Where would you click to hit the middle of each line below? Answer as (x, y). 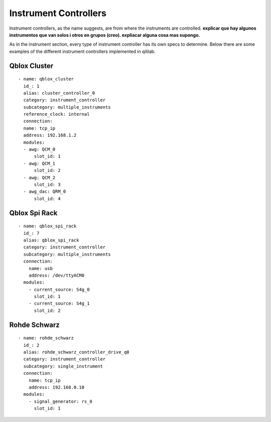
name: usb (40, 268)
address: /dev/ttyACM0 (56, 275)
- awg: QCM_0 (39, 149)
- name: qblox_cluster (46, 79)
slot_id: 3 (47, 184)
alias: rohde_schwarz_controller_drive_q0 (77, 352)
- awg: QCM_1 (39, 163)
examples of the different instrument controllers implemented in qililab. (82, 51)
